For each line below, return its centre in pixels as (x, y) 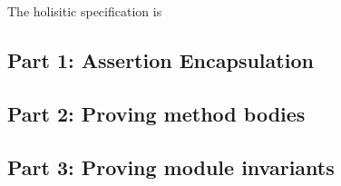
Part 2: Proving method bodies (156, 113)
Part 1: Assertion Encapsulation (161, 59)
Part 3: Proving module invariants (171, 166)
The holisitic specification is (85, 11)
